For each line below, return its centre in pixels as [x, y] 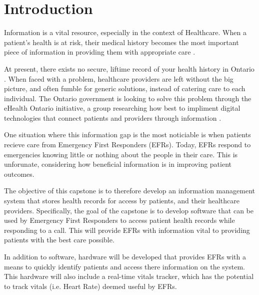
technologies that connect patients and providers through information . [113, 117]
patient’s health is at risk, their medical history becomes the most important [121, 42]
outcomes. [19, 174]
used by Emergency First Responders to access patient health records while [119, 220]
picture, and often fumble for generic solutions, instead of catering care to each [125, 88]
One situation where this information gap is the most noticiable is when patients [127, 134]
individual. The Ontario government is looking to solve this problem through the [128, 98]
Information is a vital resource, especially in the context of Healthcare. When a [125, 32]
